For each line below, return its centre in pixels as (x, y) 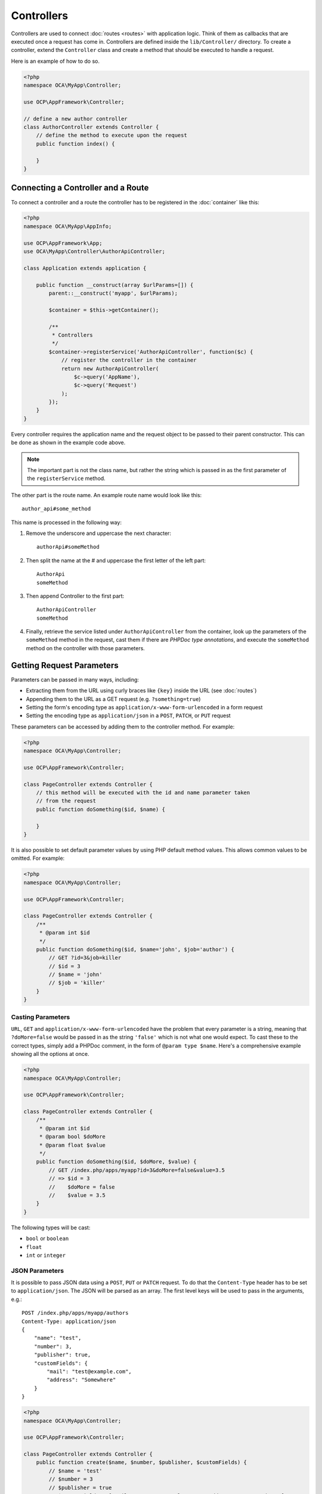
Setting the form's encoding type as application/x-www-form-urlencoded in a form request (144, 707)
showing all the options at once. (50, 1054)
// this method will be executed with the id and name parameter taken (143, 793)
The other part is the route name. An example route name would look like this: (106, 495)
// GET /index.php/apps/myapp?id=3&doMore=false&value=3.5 (137, 1170)
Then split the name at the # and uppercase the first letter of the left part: (116, 560)
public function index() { (76, 144)
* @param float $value (72, 1145)
